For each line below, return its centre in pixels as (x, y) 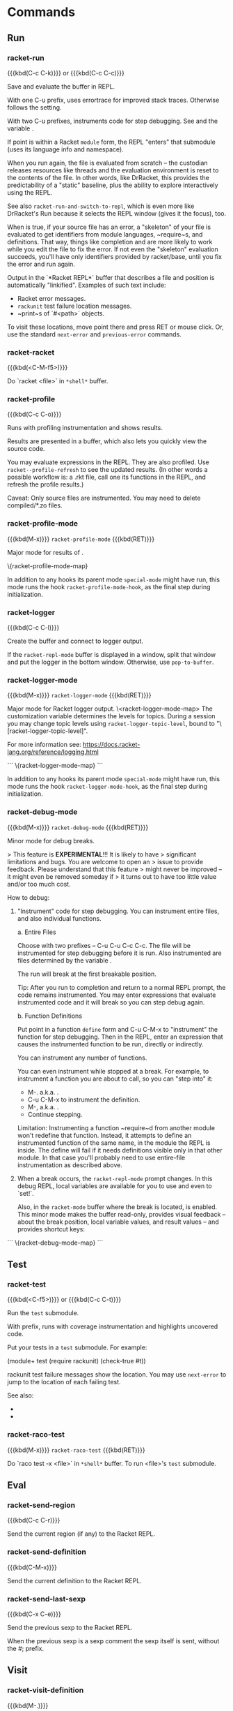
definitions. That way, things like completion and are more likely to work (110, 242)
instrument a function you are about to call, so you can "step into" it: (115, 1079)
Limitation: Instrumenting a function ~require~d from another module (116, 1127)
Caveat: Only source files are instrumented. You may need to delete (104, 498)
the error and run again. (41, 264)
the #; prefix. (26, 1648)
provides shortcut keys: (51, 1229)
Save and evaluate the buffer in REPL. (61, 86)
